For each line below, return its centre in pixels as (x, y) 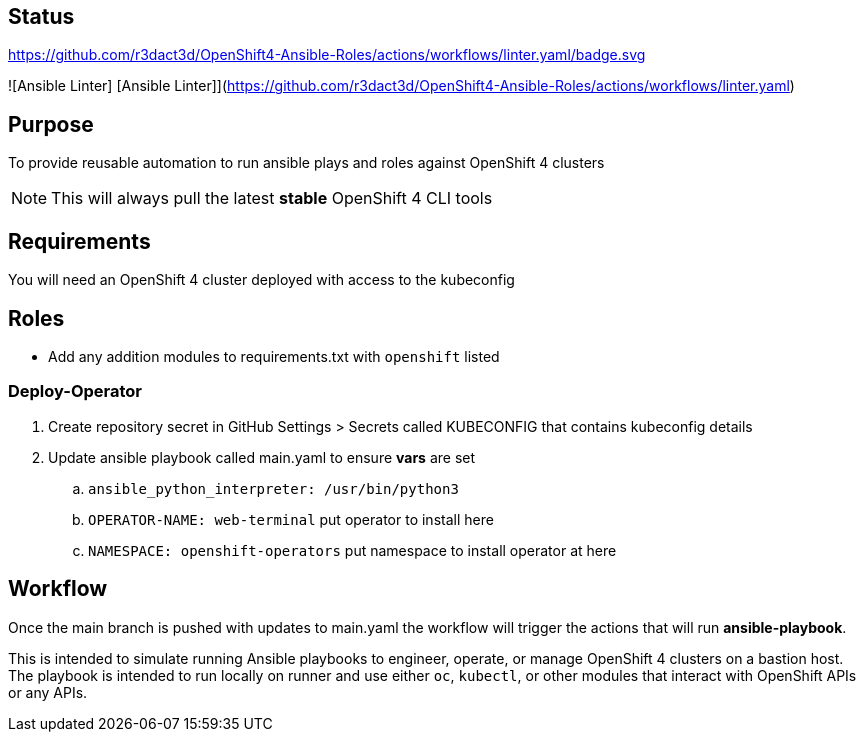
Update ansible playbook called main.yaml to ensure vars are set (262, 457)
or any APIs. (48, 692)
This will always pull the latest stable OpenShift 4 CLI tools (272, 198)
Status (41, 16)
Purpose (51, 124)
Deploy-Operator (75, 391)
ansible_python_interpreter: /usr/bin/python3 (273, 488)
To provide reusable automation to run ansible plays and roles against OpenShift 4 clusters (306, 163)
